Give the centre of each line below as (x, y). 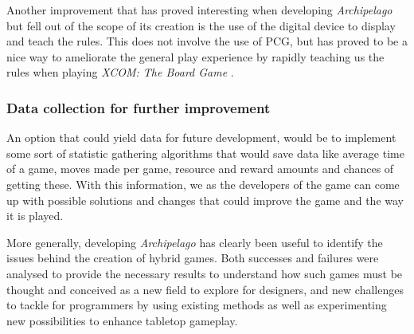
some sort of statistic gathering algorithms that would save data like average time (205, 153)
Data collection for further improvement (139, 107)
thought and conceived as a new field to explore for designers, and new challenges (205, 289)
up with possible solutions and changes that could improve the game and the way (205, 200)
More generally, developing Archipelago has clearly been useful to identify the (195, 242)
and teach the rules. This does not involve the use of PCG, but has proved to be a (207, 41)
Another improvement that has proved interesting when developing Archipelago (199, 10)
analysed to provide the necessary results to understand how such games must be (205, 273)
